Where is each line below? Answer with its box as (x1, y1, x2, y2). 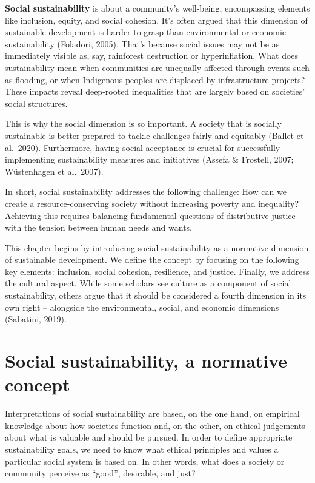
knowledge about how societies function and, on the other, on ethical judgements (5, 419, 305, 431)
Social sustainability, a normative (5, 348, 288, 373)
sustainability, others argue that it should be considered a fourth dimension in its (5, 289, 307, 302)
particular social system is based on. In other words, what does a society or (5, 454, 285, 467)
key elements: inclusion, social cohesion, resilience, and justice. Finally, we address (5, 265, 310, 277)
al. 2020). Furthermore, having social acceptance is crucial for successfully (5, 141, 280, 154)
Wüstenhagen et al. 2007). (5, 164, 104, 177)
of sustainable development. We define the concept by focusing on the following (5, 253, 299, 266)
